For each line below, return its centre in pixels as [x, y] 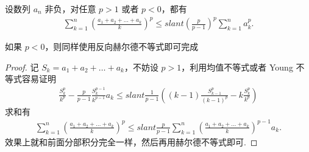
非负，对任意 [70, 9]
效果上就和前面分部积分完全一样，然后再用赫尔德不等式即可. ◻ [131, 141]
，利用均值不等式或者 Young [237, 67]
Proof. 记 [22, 67]
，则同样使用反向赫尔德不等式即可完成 [122, 47]
